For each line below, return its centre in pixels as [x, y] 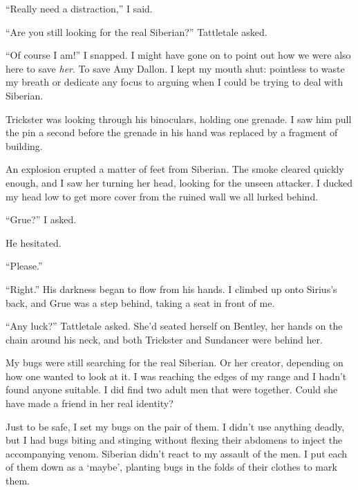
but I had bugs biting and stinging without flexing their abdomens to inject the [174, 440]
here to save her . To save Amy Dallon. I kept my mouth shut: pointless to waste [175, 68]
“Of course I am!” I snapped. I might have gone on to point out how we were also [178, 55]
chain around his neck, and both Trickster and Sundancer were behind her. [164, 339]
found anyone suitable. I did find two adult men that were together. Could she [172, 389]
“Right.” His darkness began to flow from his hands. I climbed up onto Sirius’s [171, 289]
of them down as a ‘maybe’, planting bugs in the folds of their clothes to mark [171, 467]
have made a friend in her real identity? [89, 403]
